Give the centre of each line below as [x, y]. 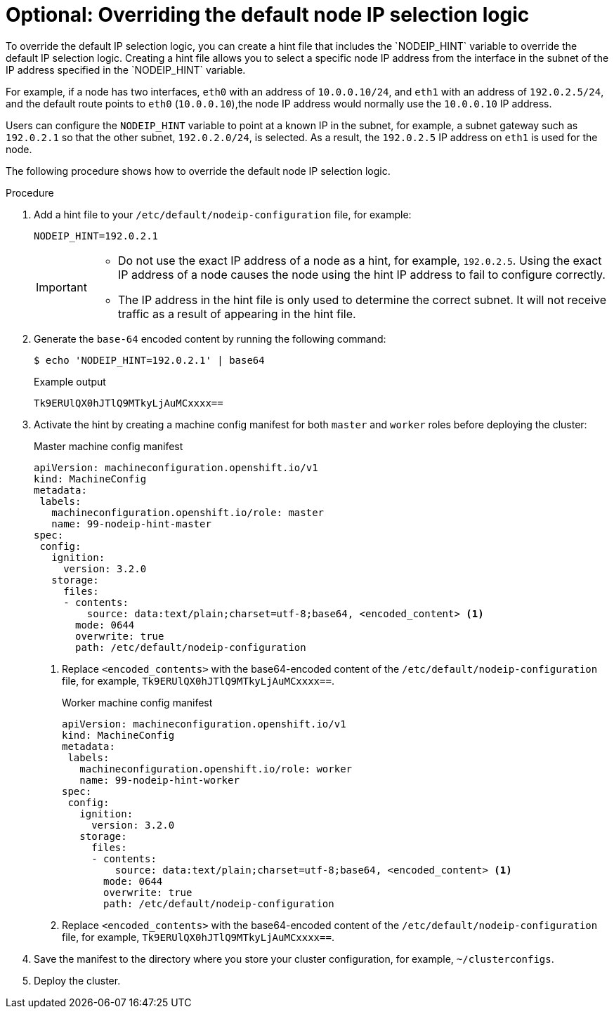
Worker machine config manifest [137, 702]
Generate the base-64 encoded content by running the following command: [210, 338]
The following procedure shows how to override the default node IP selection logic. [198, 171]
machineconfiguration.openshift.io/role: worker [216, 769]
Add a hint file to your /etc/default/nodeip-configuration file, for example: [223, 214]
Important [61, 287]
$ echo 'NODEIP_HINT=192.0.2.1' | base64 [149, 360]
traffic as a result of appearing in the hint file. [237, 314]
